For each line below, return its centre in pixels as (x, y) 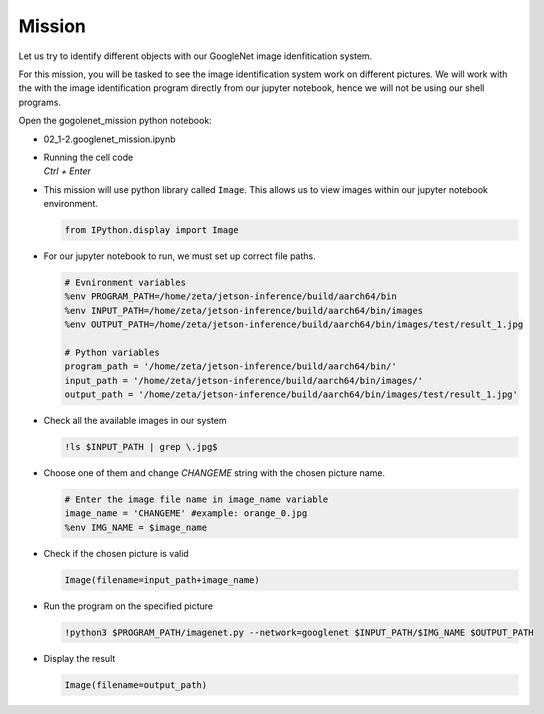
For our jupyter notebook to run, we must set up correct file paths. (179, 256)
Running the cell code (88, 157)
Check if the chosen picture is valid (116, 553)
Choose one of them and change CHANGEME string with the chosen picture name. (214, 473)
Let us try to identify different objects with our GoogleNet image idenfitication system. (195, 56)
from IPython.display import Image (151, 230)
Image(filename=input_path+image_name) (162, 579)
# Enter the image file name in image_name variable (196, 499)
